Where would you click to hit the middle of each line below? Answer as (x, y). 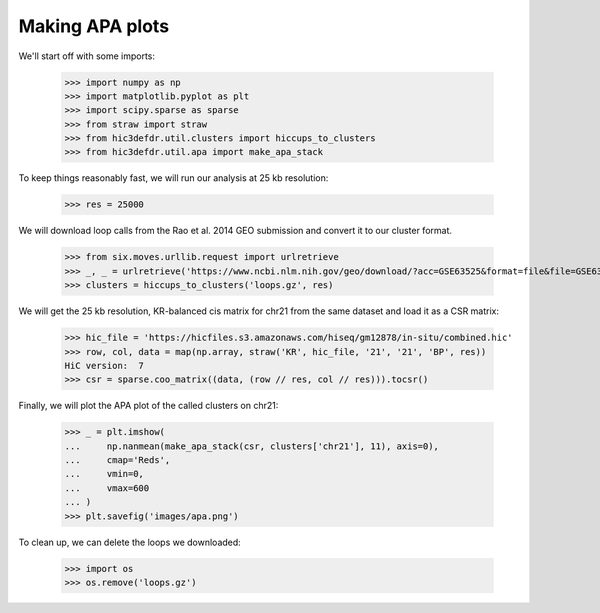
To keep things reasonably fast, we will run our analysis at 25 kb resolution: (173, 178)
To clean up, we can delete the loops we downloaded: (130, 542)
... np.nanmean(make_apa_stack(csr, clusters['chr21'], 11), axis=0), (252, 446)
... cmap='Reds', (117, 460)
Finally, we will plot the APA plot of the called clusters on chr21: (148, 406)
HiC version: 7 (104, 365)
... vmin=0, (104, 474)
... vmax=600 (107, 488)
